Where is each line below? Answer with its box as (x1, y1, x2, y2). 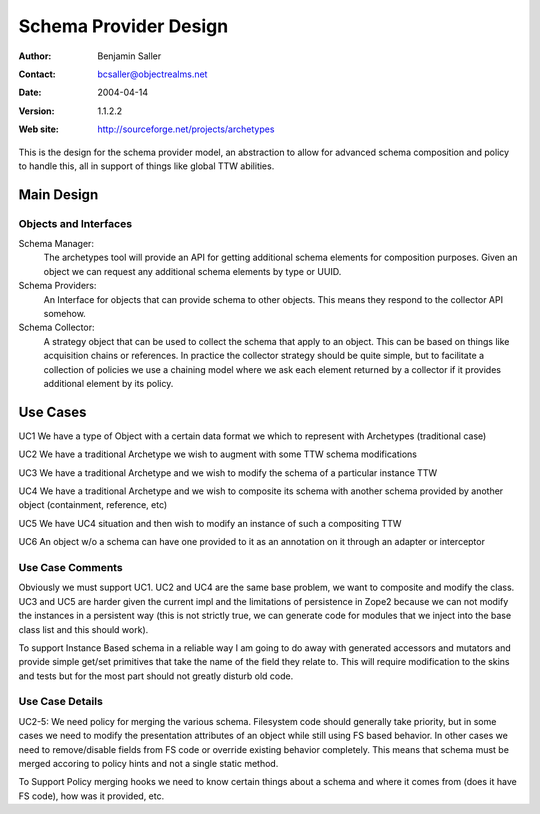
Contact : (18, 68, 57, 80)
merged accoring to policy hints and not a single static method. (18, 758, 279, 769)
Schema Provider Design (18, 15, 229, 37)
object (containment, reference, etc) (18, 499, 168, 511)
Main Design (18, 186, 99, 203)
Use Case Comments (18, 560, 124, 574)
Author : (18, 50, 52, 62)
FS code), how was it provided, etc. (18, 790, 165, 802)
